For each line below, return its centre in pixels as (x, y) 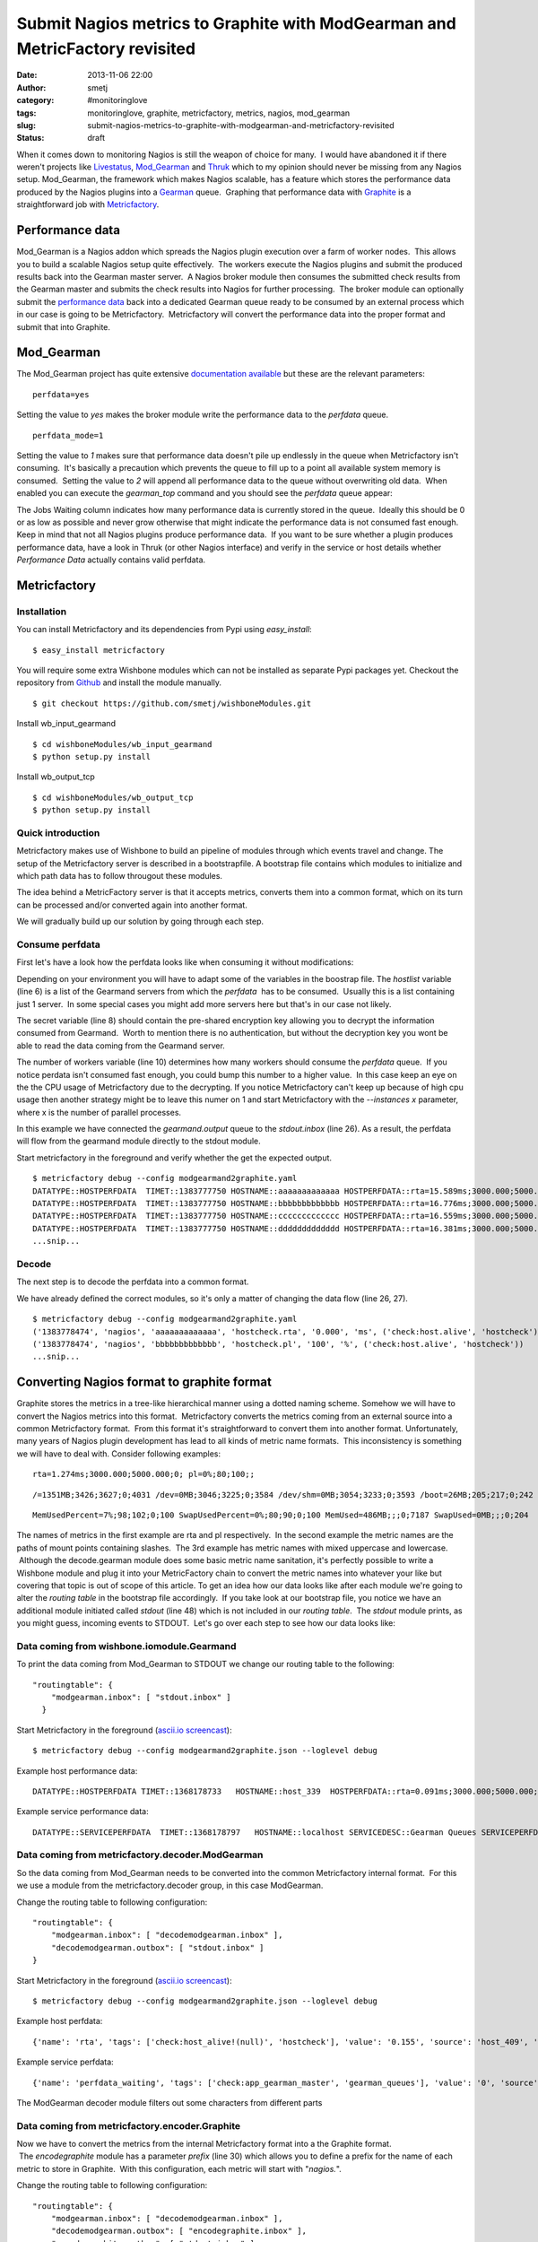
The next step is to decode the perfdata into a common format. (133, 1282)
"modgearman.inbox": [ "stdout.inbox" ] (141, 1697)
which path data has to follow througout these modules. (120, 876)
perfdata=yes (61, 394)
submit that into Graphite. (64, 326)
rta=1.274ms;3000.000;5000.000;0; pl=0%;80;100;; (144, 1474)
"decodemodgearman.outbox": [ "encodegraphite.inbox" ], (178, 2231)
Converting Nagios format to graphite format (144, 1382)
